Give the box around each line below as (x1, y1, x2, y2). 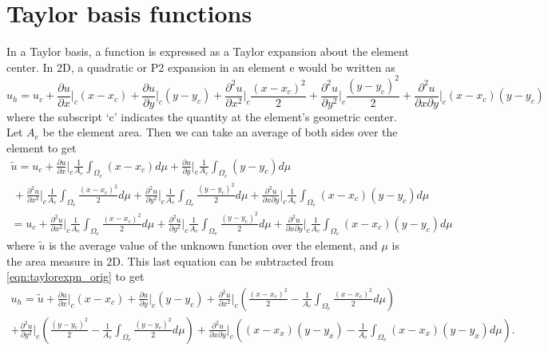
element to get (6, 140, 77, 156)
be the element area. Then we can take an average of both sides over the (42, 124, 398, 140)
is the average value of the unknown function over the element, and (49, 237, 378, 254)
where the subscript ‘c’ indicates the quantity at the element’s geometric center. (6, 108, 397, 124)
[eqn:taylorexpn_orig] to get (6, 268, 145, 285)
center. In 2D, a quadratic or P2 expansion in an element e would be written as (6, 58, 395, 75)
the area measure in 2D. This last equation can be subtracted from (6, 252, 334, 269)
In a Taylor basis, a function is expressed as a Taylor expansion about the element (6, 43, 409, 60)
